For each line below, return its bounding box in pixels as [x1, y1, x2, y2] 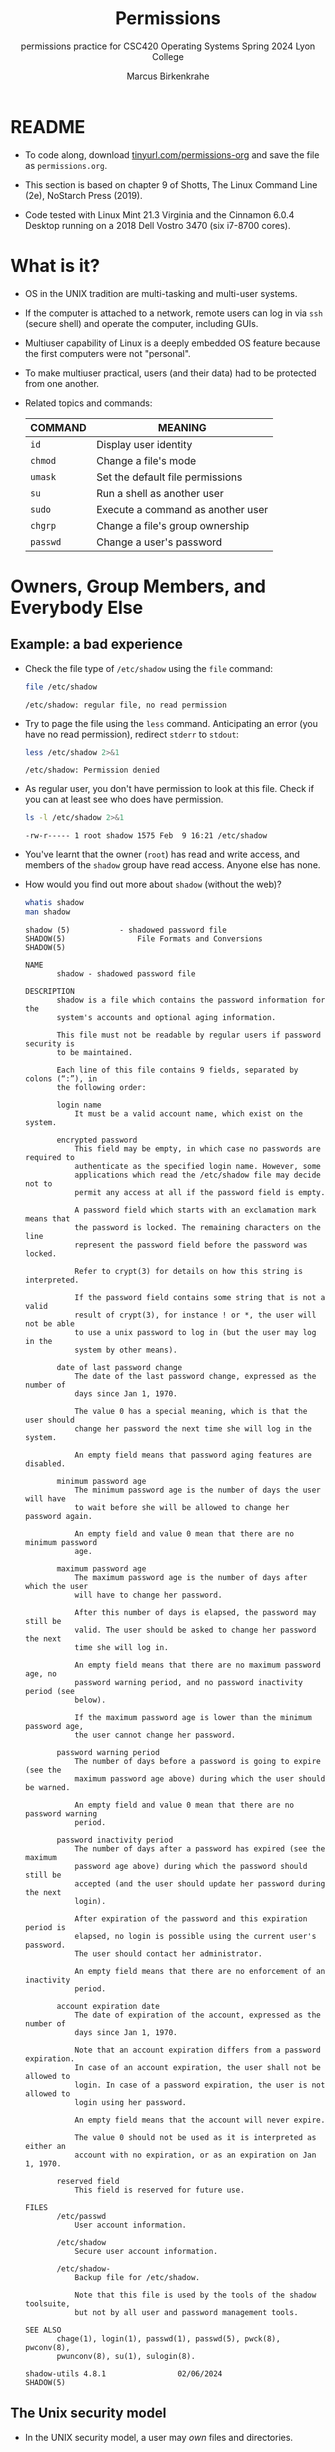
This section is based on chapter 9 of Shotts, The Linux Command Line [24, 178, 318, 191]
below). [74, 1695, 107, 1705]
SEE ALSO [24, 2325, 62, 2335]
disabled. [24, 1459, 67, 1469]
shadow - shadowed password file [56, 969, 196, 979]
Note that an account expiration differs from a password [74, 2045, 322, 2055]
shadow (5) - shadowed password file [24, 925, 227, 935]
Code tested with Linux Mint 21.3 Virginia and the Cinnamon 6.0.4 [24, 208, 295, 221]
